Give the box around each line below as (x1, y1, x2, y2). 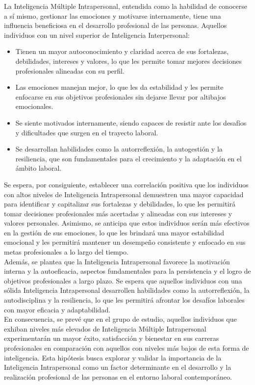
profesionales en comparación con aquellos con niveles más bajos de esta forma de (4, 343, 249, 353)
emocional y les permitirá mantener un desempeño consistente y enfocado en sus (4, 237, 246, 247)
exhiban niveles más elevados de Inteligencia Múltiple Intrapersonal (4, 323, 206, 334)
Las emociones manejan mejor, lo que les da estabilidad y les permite (15, 82, 224, 92)
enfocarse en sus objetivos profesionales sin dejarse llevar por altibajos (15, 91, 226, 102)
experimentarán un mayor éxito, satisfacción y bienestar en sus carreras (4, 333, 219, 343)
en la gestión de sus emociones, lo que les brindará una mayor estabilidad (4, 227, 224, 237)
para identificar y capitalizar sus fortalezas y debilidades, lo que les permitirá (4, 199, 235, 209)
